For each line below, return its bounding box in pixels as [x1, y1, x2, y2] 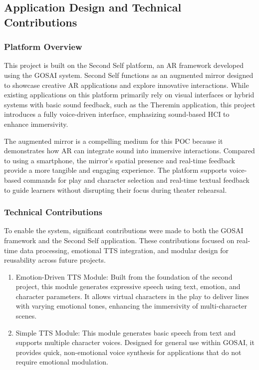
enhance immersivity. [4, 118, 68, 129]
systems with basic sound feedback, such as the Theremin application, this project [4, 99, 256, 109]
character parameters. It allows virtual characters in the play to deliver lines [15, 291, 249, 301]
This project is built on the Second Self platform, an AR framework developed [4, 60, 244, 70]
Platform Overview [4, 40, 82, 53]
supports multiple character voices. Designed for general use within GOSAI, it [15, 337, 255, 348]
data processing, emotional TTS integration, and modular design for [19, 245, 229, 255]
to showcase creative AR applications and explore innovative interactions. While [4, 79, 249, 90]
